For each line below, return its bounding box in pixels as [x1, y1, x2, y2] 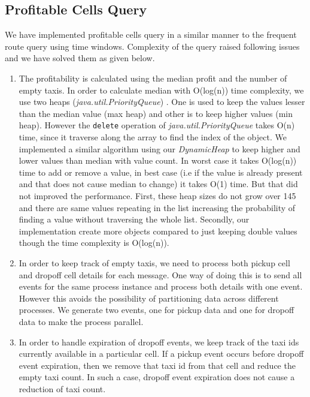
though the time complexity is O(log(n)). [19, 236, 169, 249]
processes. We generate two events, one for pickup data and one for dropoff [19, 303, 294, 316]
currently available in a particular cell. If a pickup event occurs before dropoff [19, 347, 304, 360]
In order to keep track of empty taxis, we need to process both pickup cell [19, 256, 290, 269]
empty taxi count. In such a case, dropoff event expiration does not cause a [19, 371, 295, 383]
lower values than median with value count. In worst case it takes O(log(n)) [19, 154, 297, 167]
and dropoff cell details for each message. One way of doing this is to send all [19, 268, 302, 281]
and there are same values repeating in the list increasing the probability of [19, 201, 296, 213]
